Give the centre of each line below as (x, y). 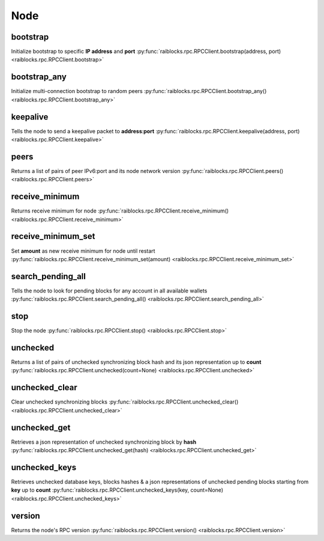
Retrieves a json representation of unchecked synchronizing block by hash (104, 442)
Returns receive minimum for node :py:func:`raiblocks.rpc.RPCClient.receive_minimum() (120, 211)
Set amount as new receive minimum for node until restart (83, 251)
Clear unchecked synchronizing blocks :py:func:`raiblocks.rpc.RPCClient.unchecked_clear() (125, 402)
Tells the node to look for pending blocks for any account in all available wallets (109, 291)
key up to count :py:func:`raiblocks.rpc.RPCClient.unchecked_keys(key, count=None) (117, 490)
